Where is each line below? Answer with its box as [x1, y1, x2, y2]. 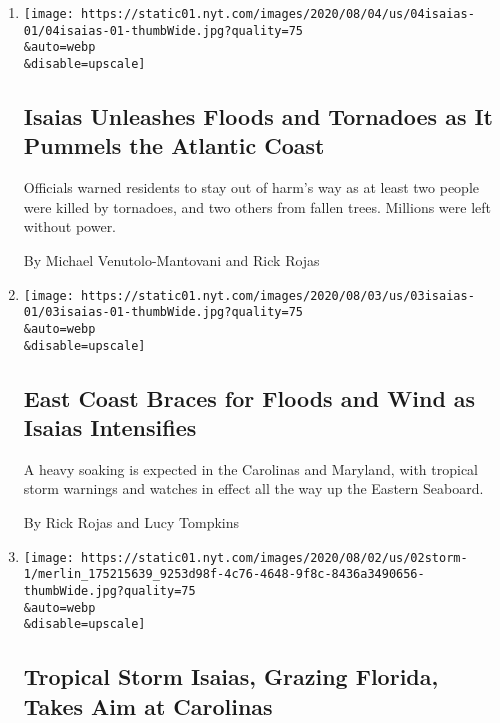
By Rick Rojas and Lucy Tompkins [23, 512, 240, 532]
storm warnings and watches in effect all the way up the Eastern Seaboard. [23, 478, 484, 499]
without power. [23, 216, 117, 237]
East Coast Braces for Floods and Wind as [23, 382, 476, 413]
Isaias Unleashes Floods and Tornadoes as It [23, 101, 493, 132]
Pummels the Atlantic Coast [23, 130, 325, 161]
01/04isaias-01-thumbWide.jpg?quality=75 [23, 23, 303, 38]
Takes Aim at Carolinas [23, 690, 273, 721]
